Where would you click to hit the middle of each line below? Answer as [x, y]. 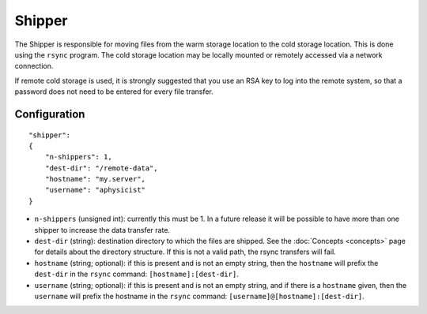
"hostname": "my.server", [95, 179]
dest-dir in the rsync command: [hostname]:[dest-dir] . [136, 274]
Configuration [50, 114]
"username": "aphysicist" [95, 190]
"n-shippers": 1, [78, 157]
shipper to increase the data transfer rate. [102, 230]
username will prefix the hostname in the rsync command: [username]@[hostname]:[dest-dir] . [199, 296]
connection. [34, 66]
